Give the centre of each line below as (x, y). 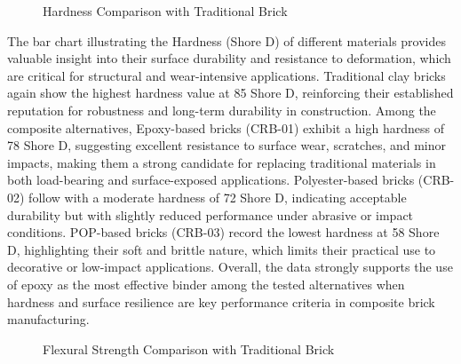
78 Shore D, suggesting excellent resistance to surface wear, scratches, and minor (227, 145)
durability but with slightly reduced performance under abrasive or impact (211, 214)
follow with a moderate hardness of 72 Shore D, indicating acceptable (218, 197)
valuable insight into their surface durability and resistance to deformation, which (229, 58)
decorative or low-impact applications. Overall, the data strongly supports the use (230, 267)
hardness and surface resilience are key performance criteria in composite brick (221, 301)
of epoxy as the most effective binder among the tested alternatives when (206, 284)
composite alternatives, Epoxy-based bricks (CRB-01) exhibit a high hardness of (226, 127)
